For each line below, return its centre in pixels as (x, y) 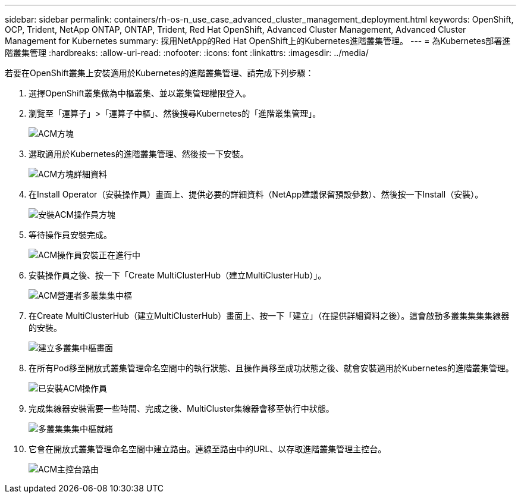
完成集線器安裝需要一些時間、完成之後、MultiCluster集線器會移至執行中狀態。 (181, 408)
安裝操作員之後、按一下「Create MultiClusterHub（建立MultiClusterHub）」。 (178, 275)
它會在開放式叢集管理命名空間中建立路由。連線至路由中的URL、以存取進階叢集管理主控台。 (208, 449)
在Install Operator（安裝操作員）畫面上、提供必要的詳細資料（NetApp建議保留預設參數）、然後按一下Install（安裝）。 (256, 194)
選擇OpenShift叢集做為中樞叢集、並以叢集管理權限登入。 (140, 93)
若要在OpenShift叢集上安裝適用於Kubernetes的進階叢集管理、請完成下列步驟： (159, 73)
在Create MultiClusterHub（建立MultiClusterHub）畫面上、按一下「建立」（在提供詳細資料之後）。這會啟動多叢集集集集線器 (269, 316)
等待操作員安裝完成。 (70, 235)
